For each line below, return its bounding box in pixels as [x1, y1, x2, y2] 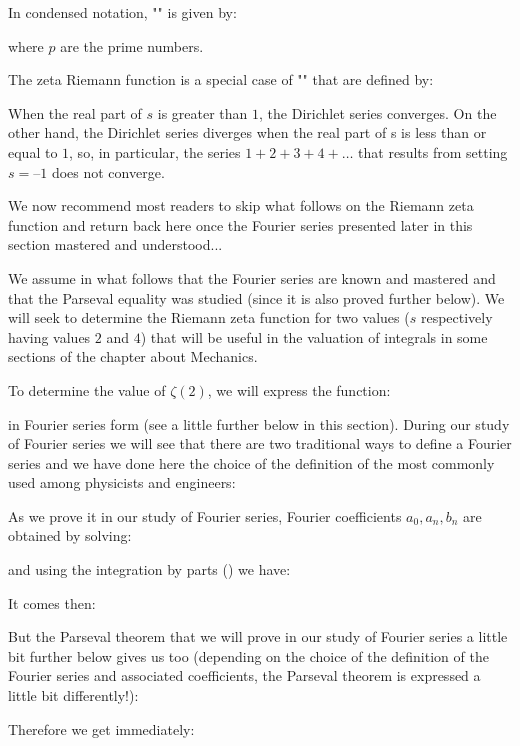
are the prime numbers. [60, 35, 204, 56]
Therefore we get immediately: [8, 718, 195, 739]
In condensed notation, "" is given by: [8, 2, 237, 22]
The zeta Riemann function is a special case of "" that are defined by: [8, 69, 434, 90]
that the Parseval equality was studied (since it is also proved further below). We [8, 287, 505, 308]
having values [8, 326, 91, 347]
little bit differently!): [8, 685, 139, 706]
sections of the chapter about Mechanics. [8, 346, 258, 367]
